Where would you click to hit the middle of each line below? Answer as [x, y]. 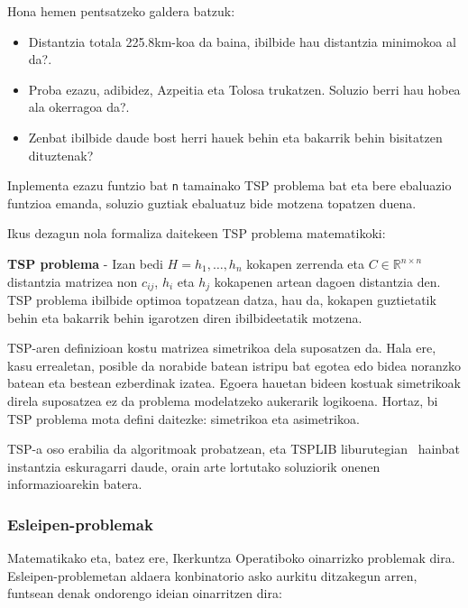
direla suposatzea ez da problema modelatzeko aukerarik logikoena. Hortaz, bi [223, 401]
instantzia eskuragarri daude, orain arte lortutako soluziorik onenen [194, 466]
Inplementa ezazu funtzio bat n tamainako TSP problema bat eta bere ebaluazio [229, 185]
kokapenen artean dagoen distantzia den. [327, 281]
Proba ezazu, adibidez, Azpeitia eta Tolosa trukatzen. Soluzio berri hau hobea [244, 89]
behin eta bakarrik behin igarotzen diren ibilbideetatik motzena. [185, 317]
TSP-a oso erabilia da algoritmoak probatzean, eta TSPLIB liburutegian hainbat [234, 449]
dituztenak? [61, 155]
